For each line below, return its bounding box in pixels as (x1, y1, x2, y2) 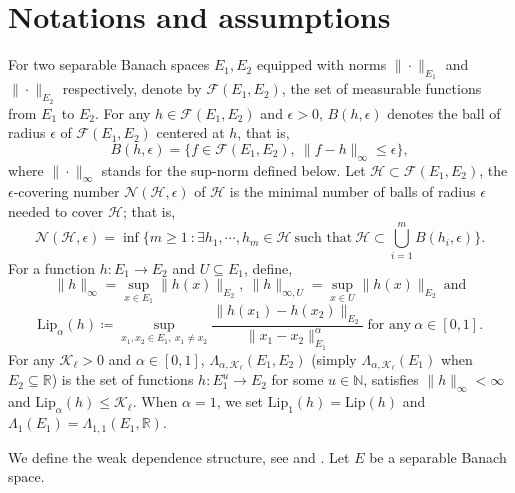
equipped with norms (256, 54, 387, 75)
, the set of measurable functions (281, 78, 482, 99)
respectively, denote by (62, 78, 202, 99)
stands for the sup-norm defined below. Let (101, 159, 366, 180)
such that (294, 231, 353, 246)
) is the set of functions (51, 369, 194, 390)
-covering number (13, 181, 120, 202)
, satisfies (363, 369, 419, 390)
